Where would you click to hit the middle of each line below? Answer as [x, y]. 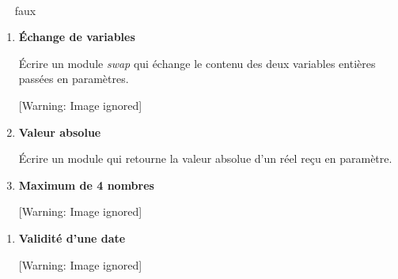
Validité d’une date [72, 238]
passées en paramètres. [74, 79]
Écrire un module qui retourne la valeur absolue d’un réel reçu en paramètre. [205, 158]
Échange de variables [77, 37]
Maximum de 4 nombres [86, 185]
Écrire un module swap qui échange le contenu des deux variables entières [197, 63]
